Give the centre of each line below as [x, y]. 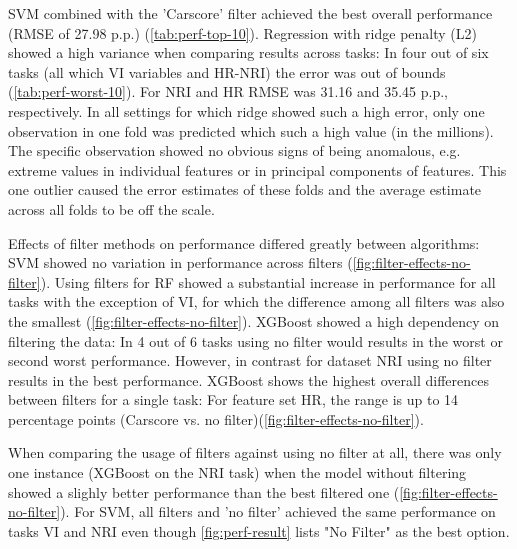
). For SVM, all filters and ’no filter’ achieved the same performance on [278, 511]
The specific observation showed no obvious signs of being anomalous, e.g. [234, 150]
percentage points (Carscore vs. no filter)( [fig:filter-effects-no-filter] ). [216, 418]
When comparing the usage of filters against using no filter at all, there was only [255, 452]
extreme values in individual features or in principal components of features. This [257, 169]
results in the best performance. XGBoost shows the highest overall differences [248, 379]
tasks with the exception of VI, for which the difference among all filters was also [256, 301]
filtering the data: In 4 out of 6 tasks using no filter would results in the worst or [255, 340]
